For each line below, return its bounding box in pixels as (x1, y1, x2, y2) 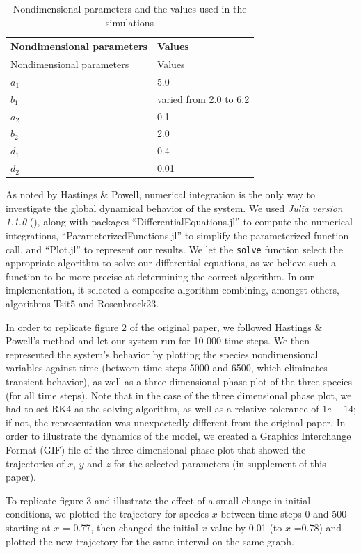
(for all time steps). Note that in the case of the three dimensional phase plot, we (6, 387, 352, 402)
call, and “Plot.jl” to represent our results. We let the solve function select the (6, 241, 343, 256)
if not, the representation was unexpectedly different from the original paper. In (6, 415, 346, 429)
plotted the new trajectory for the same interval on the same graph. (6, 534, 294, 548)
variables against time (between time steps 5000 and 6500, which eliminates (6, 360, 328, 375)
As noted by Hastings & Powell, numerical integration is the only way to (6, 187, 316, 202)
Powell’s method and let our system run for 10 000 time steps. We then (6, 333, 310, 348)
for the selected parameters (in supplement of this (113, 456, 326, 470)
